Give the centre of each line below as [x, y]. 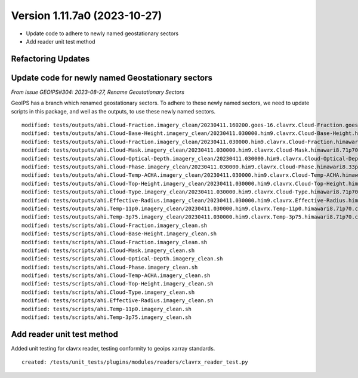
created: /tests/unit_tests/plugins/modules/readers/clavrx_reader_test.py [135, 362]
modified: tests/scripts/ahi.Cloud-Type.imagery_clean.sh [108, 292]
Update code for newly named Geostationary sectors [112, 78]
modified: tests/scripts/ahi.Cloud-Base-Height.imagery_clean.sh [119, 234]
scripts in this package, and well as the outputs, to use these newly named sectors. [113, 111]
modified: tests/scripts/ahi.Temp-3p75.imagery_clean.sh [107, 317]
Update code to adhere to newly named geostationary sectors [102, 33]
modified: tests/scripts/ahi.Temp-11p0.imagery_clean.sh [107, 309]
